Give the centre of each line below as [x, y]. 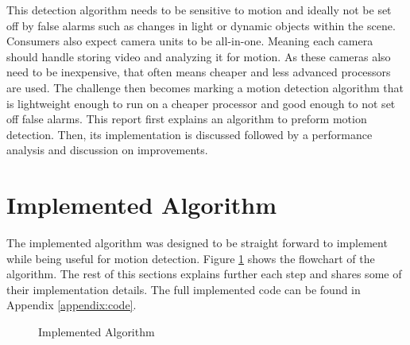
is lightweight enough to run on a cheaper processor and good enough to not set [201, 103]
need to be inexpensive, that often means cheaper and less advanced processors [199, 72]
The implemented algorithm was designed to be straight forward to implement [197, 243]
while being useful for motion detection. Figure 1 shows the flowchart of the [191, 258]
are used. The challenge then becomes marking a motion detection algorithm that [205, 87]
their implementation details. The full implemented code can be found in [184, 289]
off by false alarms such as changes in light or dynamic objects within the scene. [201, 25]
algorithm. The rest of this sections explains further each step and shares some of [204, 274]
